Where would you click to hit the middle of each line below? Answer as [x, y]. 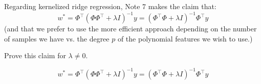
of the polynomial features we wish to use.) [185, 38]
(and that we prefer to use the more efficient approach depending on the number [130, 29]
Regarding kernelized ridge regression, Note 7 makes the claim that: [110, 6]
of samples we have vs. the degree [57, 38]
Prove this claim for [35, 55]
